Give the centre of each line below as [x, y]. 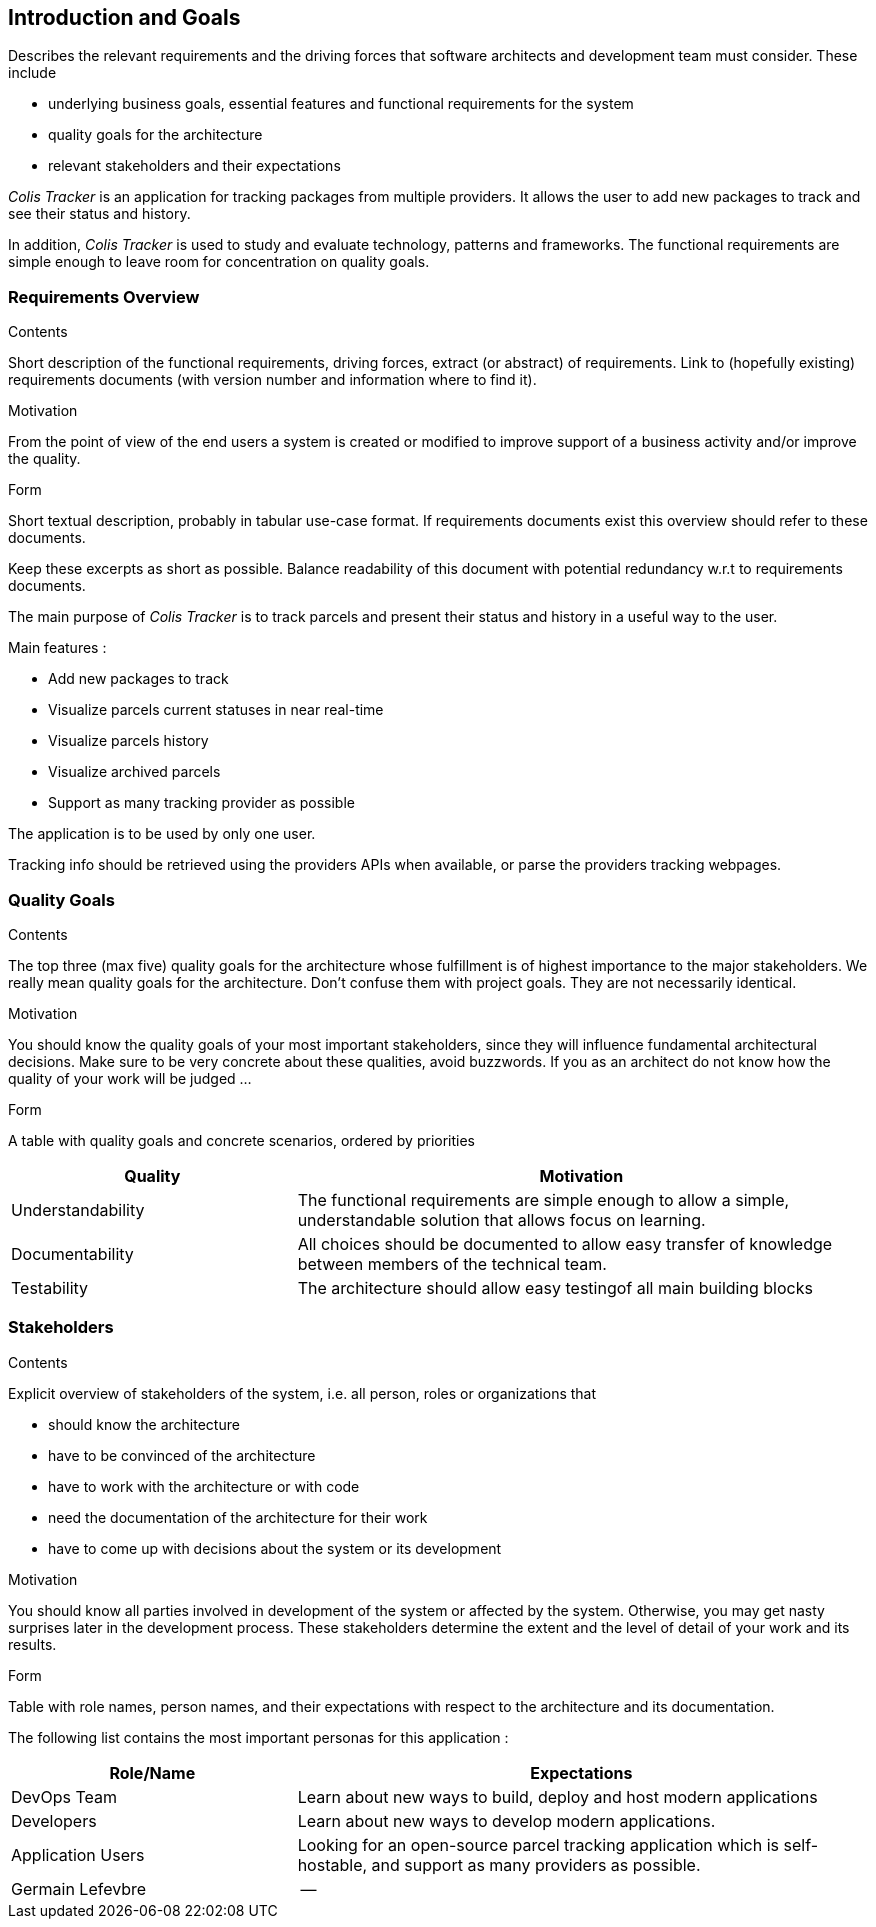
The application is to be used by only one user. [162, 834]
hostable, [332, 1864]
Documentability [72, 1253]
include [32, 73]
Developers [54, 1820]
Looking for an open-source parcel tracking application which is [538, 1844]
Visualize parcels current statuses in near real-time [216, 710]
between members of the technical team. [452, 1263]
